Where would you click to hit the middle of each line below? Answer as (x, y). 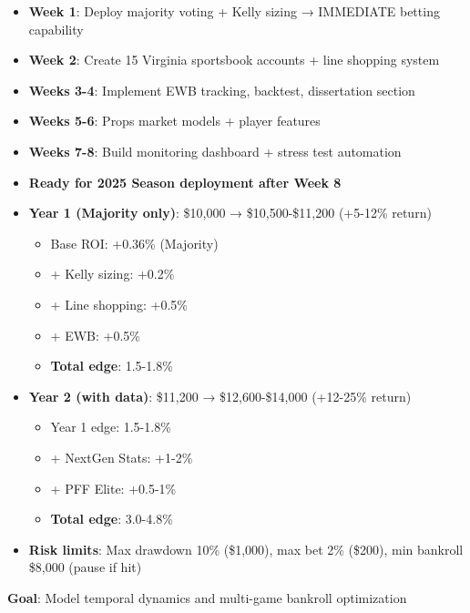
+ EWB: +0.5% (95, 335)
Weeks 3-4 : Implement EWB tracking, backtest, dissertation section (222, 90)
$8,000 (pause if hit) (85, 567)
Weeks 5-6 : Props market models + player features (174, 121)
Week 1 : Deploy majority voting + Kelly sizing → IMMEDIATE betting (234, 11)
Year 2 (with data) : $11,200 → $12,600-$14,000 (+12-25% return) (220, 396)
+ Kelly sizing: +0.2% (112, 274)
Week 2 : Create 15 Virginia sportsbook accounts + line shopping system (234, 60)
